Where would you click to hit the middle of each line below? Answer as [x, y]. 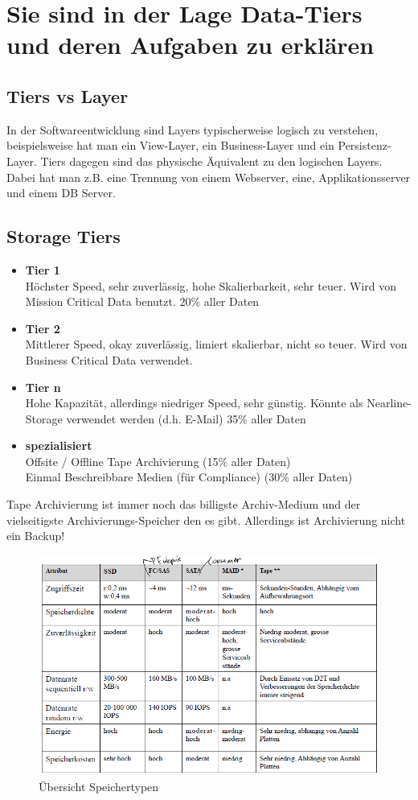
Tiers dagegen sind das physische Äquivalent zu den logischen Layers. [211, 161]
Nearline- [389, 403]
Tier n [43, 387]
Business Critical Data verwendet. [109, 359]
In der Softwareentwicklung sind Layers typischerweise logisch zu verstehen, [193, 129]
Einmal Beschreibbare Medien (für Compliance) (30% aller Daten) [189, 477]
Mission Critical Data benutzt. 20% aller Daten [142, 301]
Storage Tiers [64, 236]
